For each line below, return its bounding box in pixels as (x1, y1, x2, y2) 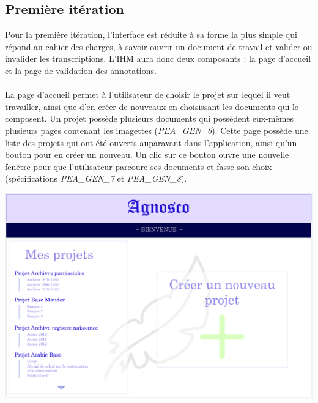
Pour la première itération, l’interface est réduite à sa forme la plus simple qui (5, 28, 297, 41)
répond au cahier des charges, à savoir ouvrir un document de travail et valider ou (5, 40, 312, 53)
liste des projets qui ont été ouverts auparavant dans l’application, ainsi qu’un (5, 136, 297, 149)
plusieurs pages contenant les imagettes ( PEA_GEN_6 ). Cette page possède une (5, 124, 308, 136)
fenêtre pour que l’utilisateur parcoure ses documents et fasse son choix (5, 160, 272, 172)
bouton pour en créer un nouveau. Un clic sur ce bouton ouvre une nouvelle (5, 148, 289, 161)
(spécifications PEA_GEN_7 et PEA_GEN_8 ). (5, 172, 187, 185)
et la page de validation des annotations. (5, 64, 157, 76)
